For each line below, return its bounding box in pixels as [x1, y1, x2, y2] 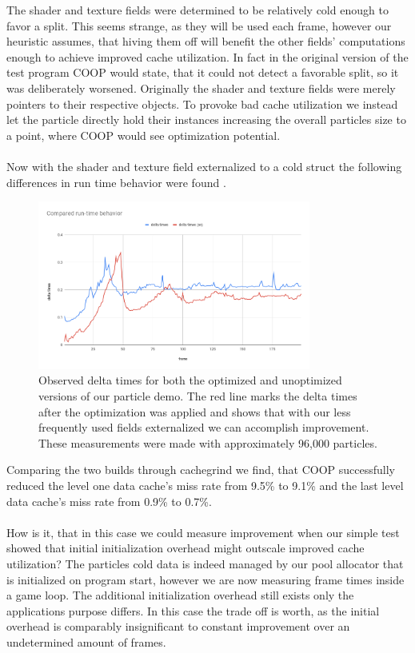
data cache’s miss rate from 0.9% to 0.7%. [6, 492, 212, 509]
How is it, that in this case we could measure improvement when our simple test [6, 524, 400, 540]
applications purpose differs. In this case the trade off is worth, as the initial [6, 602, 380, 619]
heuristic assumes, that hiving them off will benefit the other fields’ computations [6, 33, 405, 50]
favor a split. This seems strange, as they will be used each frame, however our [6, 17, 392, 34]
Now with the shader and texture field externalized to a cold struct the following [6, 157, 402, 174]
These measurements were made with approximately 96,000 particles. [38, 434, 377, 451]
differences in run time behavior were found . [6, 173, 226, 190]
